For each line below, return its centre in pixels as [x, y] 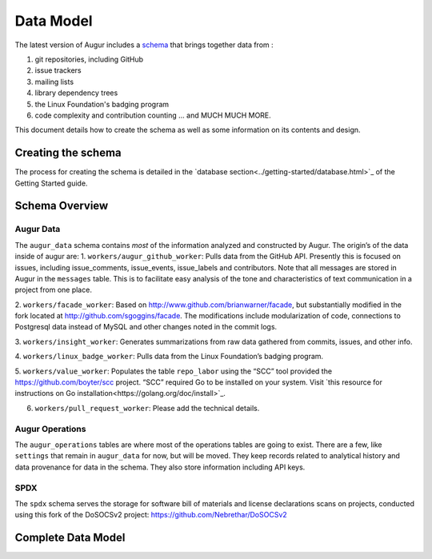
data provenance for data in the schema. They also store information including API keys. [160, 467]
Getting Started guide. [51, 183]
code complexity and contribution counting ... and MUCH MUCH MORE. [153, 115]
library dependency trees [76, 93]
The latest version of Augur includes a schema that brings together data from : [144, 45]
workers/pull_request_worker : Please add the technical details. [147, 408]
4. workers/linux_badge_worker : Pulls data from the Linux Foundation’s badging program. [169, 357]
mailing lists [54, 82]
